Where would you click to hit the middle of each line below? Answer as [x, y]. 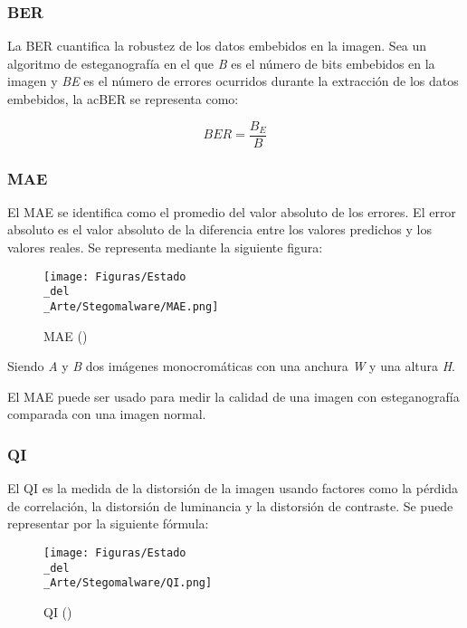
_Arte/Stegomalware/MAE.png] [131, 306]
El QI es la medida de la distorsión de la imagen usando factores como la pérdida [233, 488]
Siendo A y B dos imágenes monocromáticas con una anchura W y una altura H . [231, 366]
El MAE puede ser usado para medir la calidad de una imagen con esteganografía [233, 396]
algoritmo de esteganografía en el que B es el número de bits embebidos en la [221, 63]
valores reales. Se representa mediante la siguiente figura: [165, 247]
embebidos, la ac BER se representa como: [123, 99]
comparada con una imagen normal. [107, 414]
